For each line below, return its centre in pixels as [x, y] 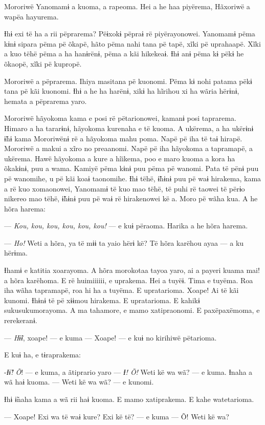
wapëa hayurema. [31, 16]
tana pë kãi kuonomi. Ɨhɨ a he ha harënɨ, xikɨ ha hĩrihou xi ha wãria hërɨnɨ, [122, 91]
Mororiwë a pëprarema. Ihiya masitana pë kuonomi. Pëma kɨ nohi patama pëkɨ [128, 81]
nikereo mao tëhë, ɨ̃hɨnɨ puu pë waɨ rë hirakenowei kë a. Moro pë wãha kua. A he [131, 198]
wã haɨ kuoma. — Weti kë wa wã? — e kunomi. [79, 382]
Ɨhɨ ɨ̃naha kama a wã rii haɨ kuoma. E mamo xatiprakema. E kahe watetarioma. [129, 399]
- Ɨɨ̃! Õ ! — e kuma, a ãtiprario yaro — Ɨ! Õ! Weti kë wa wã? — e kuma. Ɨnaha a [128, 371]
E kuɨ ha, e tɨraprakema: [43, 355]
